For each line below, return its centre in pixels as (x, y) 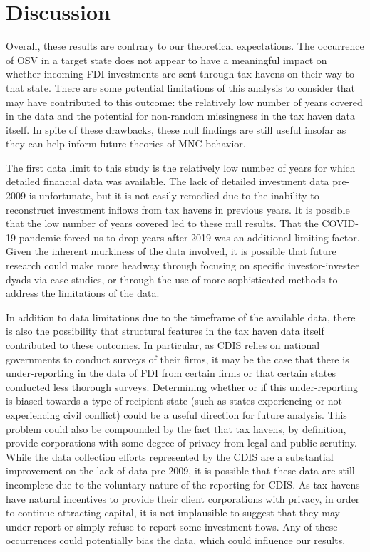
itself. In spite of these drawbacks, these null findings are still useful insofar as (176, 129)
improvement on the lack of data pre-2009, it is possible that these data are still (180, 470)
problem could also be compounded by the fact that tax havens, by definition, (176, 428)
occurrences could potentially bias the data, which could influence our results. (176, 540)
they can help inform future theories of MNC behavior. (126, 144)
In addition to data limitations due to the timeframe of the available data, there (181, 317)
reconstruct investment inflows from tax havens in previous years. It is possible (178, 209)
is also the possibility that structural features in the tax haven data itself (165, 331)
